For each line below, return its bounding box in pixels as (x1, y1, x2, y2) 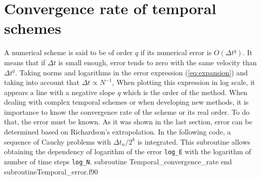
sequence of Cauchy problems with (4, 136, 111, 147)
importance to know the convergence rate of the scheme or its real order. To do (4, 106, 250, 117)
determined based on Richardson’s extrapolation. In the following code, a (4, 126, 231, 137)
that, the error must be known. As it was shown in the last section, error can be (4, 116, 252, 127)
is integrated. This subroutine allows (137, 136, 250, 147)
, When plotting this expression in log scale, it (112, 77, 255, 87)
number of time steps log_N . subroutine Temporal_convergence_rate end (4, 156, 232, 166)
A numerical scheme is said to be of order (4, 47, 133, 58)
